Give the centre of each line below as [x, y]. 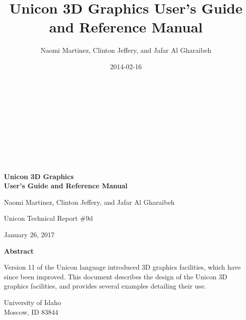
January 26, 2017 [29, 235]
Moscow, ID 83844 [31, 312]
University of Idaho [32, 302]
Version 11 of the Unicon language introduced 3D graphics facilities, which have [123, 267]
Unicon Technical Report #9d [48, 218]
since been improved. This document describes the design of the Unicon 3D [116, 276]
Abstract [19, 251]
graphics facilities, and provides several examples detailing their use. [105, 286]
